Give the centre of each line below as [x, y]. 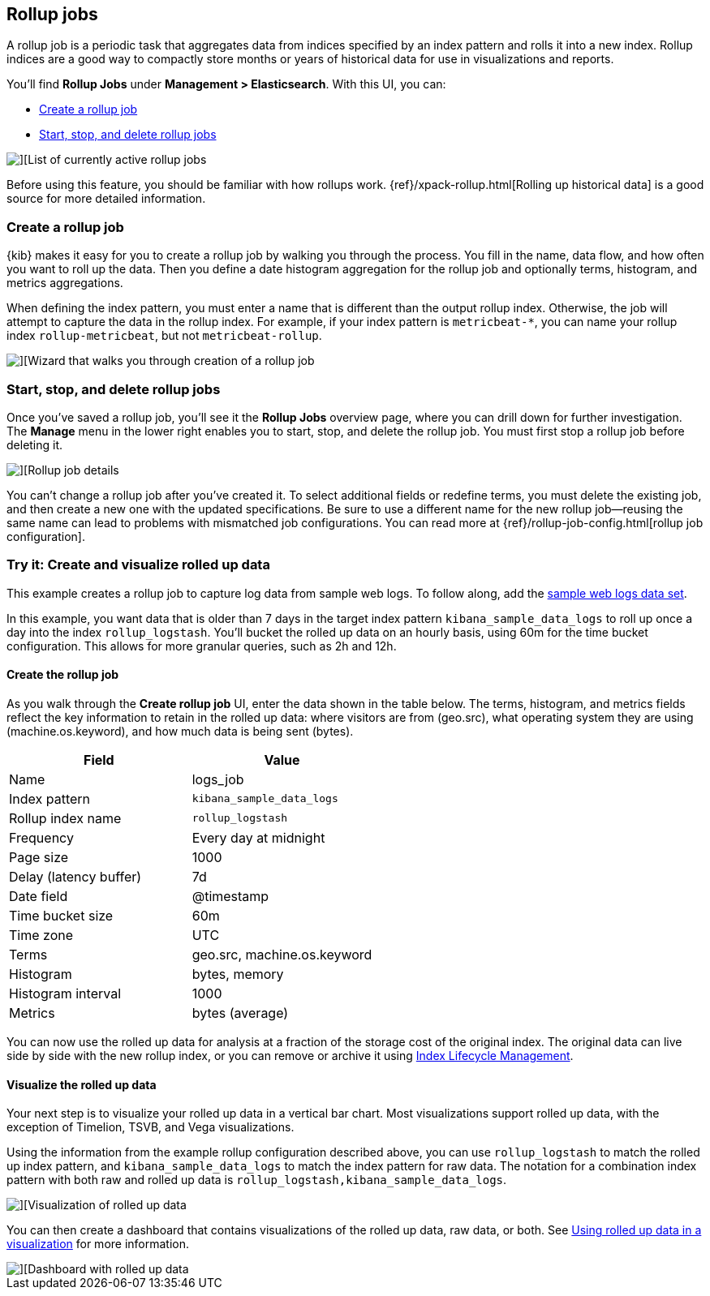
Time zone [41, 935]
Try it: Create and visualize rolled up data [138, 565]
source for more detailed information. [106, 199]
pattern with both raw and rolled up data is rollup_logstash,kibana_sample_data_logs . [257, 1180]
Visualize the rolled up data [82, 1084]
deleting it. [35, 444]
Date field [39, 896]
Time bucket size [61, 915]
